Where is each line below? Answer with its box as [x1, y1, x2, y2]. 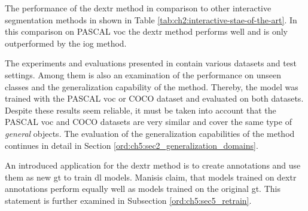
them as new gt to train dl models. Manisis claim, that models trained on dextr [5, 170, 297, 183]
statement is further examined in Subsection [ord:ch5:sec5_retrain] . [5, 194, 252, 206]
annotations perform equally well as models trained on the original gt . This [5, 182, 280, 195]
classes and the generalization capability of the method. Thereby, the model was [5, 80, 298, 93]
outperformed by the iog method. [5, 36, 127, 49]
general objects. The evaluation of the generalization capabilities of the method [5, 127, 295, 139]
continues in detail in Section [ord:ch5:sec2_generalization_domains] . [5, 139, 258, 151]
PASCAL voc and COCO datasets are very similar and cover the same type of [5, 115, 292, 128]
